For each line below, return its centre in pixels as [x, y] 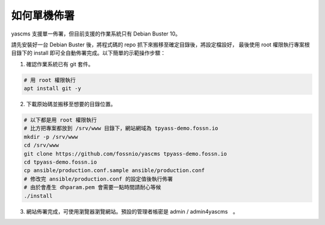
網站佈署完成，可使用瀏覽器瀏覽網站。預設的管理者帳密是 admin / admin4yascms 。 [132, 211]
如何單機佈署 [43, 16]
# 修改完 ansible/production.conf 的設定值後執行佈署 [98, 179]
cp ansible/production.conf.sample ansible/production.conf [114, 171]
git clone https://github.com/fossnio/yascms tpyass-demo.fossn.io [125, 154]
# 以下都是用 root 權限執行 [60, 120]
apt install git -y [52, 88]
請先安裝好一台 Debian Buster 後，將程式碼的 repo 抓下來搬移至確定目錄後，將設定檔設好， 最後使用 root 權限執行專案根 [160, 45]
